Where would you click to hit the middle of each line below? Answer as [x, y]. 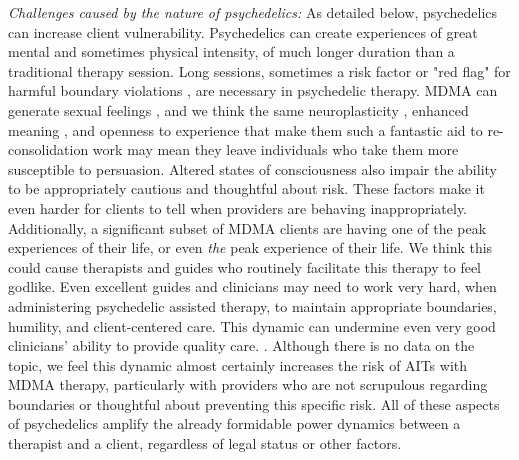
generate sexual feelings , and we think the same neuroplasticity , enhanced [238, 109]
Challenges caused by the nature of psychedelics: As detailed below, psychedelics [253, 12]
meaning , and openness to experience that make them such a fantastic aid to [245, 129]
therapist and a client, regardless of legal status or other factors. [205, 443]
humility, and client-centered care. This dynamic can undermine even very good [252, 325]
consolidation [48, 149]
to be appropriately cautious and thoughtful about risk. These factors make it [246, 188]
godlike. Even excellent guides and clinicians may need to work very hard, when [252, 286]
